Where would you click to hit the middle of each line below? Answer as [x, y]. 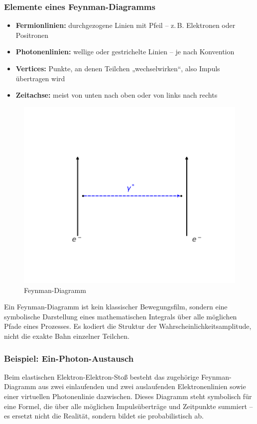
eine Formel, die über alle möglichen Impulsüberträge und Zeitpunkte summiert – [128, 406]
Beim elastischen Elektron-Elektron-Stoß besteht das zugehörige [102, 376]
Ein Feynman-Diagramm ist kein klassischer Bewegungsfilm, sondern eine [116, 307]
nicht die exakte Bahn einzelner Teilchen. [67, 336]
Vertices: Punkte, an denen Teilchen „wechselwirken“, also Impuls [118, 68]
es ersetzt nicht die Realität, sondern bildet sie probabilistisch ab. [104, 416]
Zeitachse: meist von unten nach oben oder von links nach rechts [117, 95]
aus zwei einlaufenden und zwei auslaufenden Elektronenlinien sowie [142, 386]
